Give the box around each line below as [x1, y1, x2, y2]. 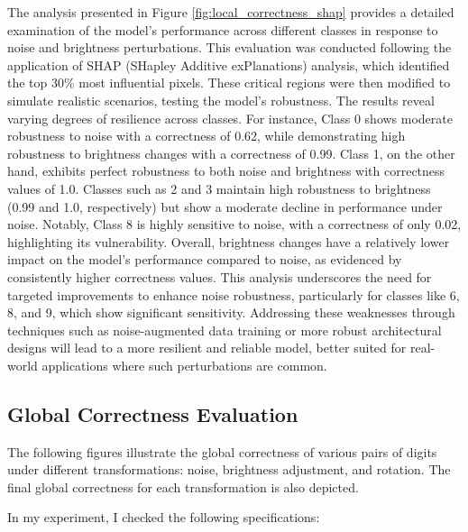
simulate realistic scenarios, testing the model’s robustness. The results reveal [7, 90, 435, 109]
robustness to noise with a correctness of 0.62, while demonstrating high [7, 126, 406, 145]
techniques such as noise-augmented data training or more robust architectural [7, 320, 442, 339]
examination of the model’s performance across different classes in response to [7, 20, 438, 39]
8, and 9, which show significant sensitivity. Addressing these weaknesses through [7, 303, 455, 322]
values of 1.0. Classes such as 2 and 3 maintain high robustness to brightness [7, 179, 431, 197]
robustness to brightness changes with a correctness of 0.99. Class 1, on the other [7, 143, 455, 162]
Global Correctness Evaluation [7, 399, 298, 427]
